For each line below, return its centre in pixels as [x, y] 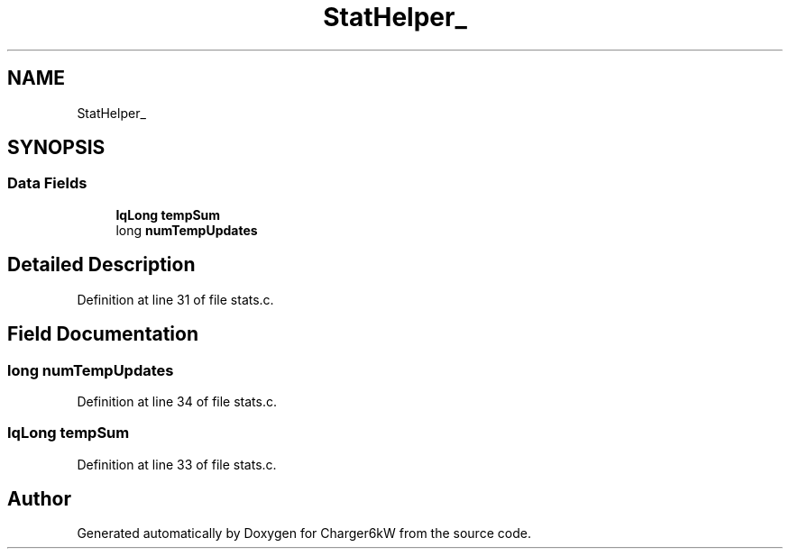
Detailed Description [101, 265]
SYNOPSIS [56, 148]
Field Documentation [103, 334]
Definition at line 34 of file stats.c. [177, 401]
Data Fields [47, 183]
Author [39, 499]
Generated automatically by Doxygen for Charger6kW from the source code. [304, 533]
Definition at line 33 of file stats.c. [177, 464]
